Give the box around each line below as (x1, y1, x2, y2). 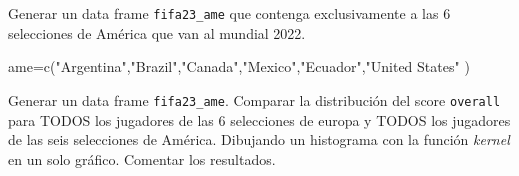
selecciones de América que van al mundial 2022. (8, 22, 306, 43)
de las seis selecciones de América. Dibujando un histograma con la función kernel (8, 129, 510, 150)
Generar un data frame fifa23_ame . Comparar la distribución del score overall (8, 89, 501, 110)
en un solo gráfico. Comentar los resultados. (8, 148, 276, 169)
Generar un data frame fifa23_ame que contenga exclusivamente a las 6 (8, 3, 451, 23)
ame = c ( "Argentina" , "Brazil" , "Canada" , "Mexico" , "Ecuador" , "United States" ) (8, 56, 470, 77)
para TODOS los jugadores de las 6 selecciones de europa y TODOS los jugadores (8, 109, 511, 130)
